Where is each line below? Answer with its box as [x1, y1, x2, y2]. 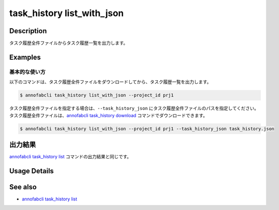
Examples [9, 53, 41, 61]
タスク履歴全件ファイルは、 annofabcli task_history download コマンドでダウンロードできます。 [9, 112, 208, 118]
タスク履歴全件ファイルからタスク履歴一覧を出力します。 [9, 40, 128, 46]
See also [9, 182, 37, 191]
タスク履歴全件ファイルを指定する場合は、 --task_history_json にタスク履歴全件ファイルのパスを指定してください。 [9, 106, 259, 112]
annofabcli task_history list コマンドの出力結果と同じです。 [9, 154, 132, 160]
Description [9, 27, 47, 35]
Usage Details [9, 166, 54, 175]
